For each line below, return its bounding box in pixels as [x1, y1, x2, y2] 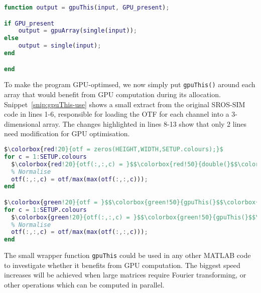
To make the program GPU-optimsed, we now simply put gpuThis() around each [4, 79, 255, 90]
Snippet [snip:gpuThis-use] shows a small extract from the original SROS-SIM [4, 99, 245, 109]
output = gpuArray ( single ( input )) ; [18, 27, 137, 35]
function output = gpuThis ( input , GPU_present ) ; [4, 4, 170, 11]
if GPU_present [4, 20, 55, 27]
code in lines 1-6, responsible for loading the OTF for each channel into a [4, 109, 229, 119]
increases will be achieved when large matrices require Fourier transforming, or [4, 269, 246, 280]
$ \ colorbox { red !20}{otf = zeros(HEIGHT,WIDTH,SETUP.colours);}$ [4, 146, 223, 153]
